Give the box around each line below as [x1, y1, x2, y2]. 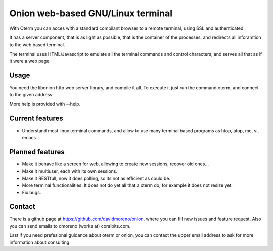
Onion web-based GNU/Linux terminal [9, 8, 173, 19]
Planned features [9, 147, 65, 156]
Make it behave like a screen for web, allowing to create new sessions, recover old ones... [22, 161, 209, 167]
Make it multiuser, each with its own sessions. [22, 168, 117, 174]
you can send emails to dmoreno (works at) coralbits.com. [9, 223, 131, 229]
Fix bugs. [22, 189, 41, 195]
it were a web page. [9, 58, 51, 64]
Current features [9, 114, 63, 122]
